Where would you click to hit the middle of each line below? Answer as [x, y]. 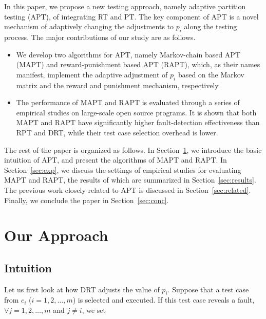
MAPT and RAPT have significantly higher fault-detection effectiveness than [138, 122]
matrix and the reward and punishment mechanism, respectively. [118, 85]
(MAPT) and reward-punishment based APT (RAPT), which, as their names [138, 64]
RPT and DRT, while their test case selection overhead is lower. [117, 132]
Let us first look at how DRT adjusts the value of [82, 289]
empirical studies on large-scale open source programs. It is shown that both [136, 112]
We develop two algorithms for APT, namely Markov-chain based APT [128, 54]
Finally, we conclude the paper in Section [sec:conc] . [87, 200]
